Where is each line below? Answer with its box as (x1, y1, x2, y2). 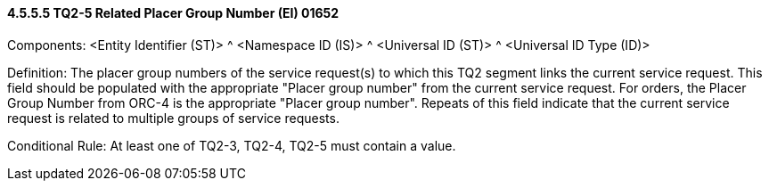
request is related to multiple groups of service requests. (7, 110, 340, 126)
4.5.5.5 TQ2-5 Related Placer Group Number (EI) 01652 (7, 5, 340, 20)
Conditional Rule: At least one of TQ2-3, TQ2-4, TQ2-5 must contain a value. (7, 137, 456, 153)
